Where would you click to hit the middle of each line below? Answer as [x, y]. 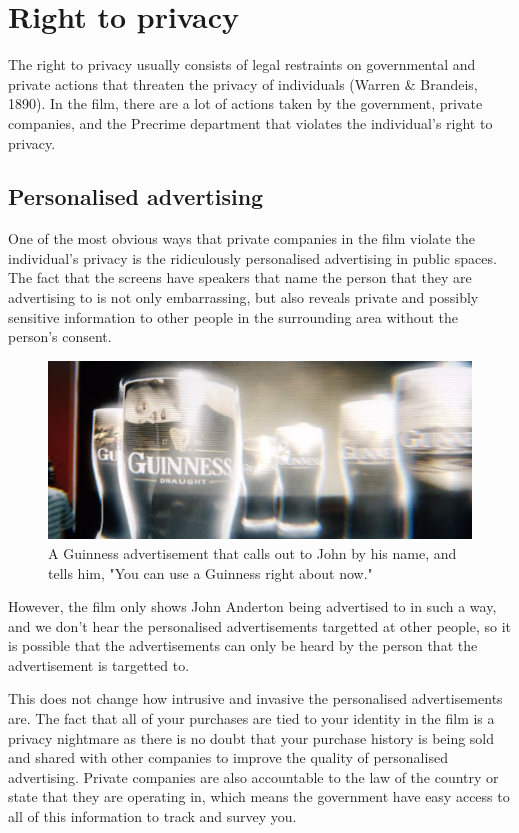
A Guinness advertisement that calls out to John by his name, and [252, 552]
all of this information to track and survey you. [152, 816]
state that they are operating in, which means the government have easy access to [259, 796]
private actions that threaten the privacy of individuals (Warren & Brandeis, [243, 83]
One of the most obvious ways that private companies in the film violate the [241, 238]
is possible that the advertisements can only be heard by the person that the [243, 645]
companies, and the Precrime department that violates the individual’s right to [250, 122]
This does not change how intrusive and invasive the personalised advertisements [255, 698]
